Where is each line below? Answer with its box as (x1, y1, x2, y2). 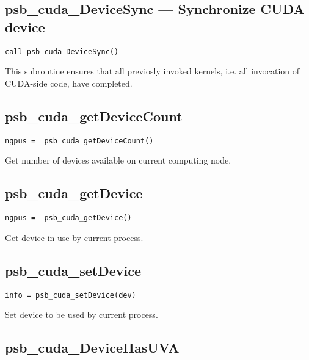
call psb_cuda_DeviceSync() (5, 47, 119, 56)
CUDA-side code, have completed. (5, 76, 133, 89)
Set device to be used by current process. (5, 308, 158, 321)
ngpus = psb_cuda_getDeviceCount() (5, 136, 154, 145)
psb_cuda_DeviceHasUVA (5, 338, 180, 357)
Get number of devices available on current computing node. (5, 154, 231, 167)
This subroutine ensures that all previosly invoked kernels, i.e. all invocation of (5, 65, 300, 77)
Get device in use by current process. (5, 231, 144, 243)
